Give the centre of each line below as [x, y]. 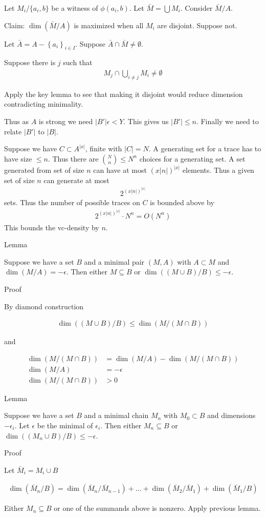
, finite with [104, 148]
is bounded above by [182, 202]
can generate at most [76, 180]
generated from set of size [44, 170]
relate [13, 131]
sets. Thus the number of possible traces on [72, 202]
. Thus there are [73, 158]
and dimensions [231, 415]
